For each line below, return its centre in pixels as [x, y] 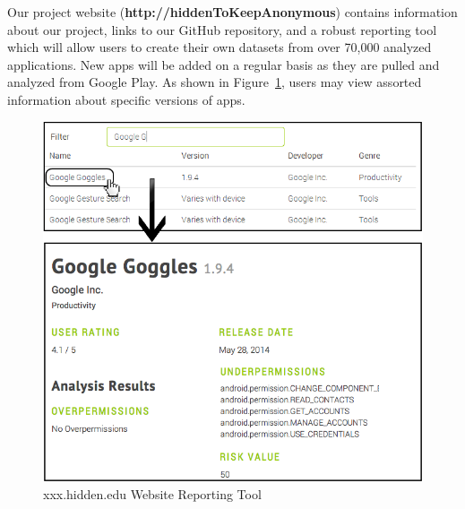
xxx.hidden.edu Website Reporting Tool [152, 494]
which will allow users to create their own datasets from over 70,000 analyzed [220, 47]
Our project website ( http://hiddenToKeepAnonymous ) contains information [232, 12]
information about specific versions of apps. [126, 99]
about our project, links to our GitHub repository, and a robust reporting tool [222, 29]
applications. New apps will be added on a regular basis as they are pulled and [224, 64]
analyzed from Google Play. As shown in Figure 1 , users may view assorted [215, 82]
